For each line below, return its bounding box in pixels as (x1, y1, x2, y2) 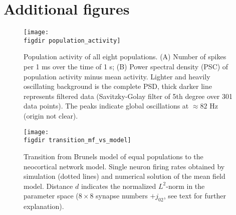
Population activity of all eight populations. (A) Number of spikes (24, 51, 226, 62)
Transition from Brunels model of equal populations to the (24, 151, 203, 161)
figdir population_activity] (24, 37, 121, 44)
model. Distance (24, 180, 73, 191)
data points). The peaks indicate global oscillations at (24, 100, 189, 111)
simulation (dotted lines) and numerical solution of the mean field (24, 171, 225, 181)
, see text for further (163, 190, 226, 201)
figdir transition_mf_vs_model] (24, 137, 131, 144)
